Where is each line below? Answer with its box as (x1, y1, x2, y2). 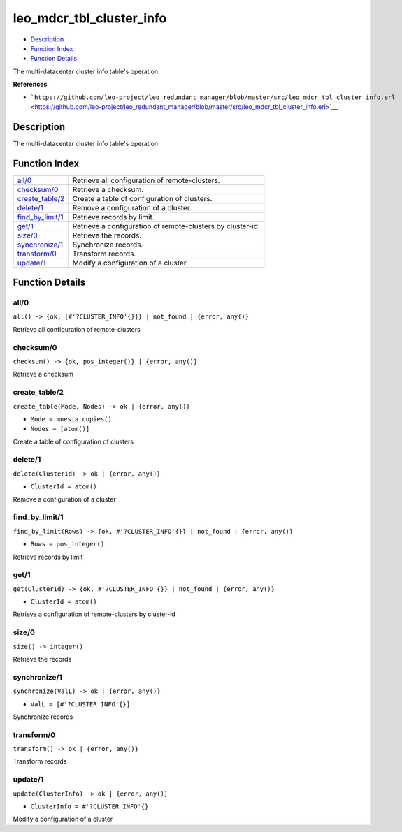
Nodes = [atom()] (30, 425, 90, 433)
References (13, 80, 48, 89)
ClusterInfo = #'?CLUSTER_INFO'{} (30, 802, 149, 810)
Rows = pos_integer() (30, 540, 105, 548)
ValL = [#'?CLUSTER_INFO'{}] (30, 700, 131, 708)
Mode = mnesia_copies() (30, 415, 112, 423)
